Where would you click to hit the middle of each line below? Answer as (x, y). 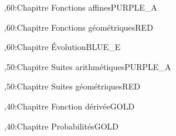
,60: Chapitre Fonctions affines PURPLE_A (81, 7)
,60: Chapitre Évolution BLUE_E (62, 47)
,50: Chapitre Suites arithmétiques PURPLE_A (88, 66)
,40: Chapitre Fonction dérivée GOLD (70, 106)
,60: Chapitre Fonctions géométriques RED (79, 27)
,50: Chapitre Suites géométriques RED (72, 86)
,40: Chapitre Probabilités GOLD (61, 126)
